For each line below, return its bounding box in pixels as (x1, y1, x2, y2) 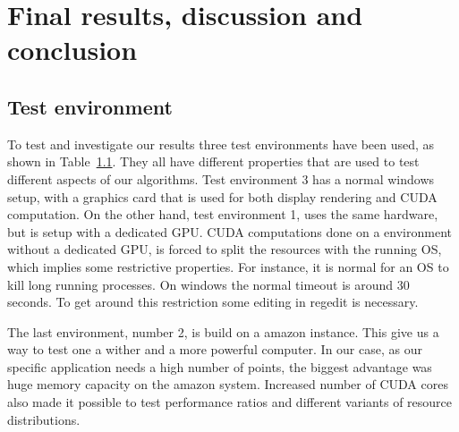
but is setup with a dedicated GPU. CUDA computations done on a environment (7, 222, 452, 241)
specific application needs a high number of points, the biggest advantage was (7, 357, 432, 376)
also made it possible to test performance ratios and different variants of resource (7, 393, 452, 411)
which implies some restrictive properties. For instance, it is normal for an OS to (7, 257, 449, 275)
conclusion (7, 31, 138, 68)
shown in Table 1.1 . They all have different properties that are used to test (7, 152, 420, 171)
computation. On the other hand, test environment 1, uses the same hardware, (7, 205, 438, 224)
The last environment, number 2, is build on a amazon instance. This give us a (7, 322, 439, 341)
